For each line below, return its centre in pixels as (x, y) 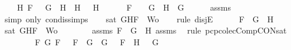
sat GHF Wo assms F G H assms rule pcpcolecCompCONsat (145, 30)
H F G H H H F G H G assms (124, 7)
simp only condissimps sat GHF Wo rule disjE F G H (139, 19)
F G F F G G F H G (97, 41)
